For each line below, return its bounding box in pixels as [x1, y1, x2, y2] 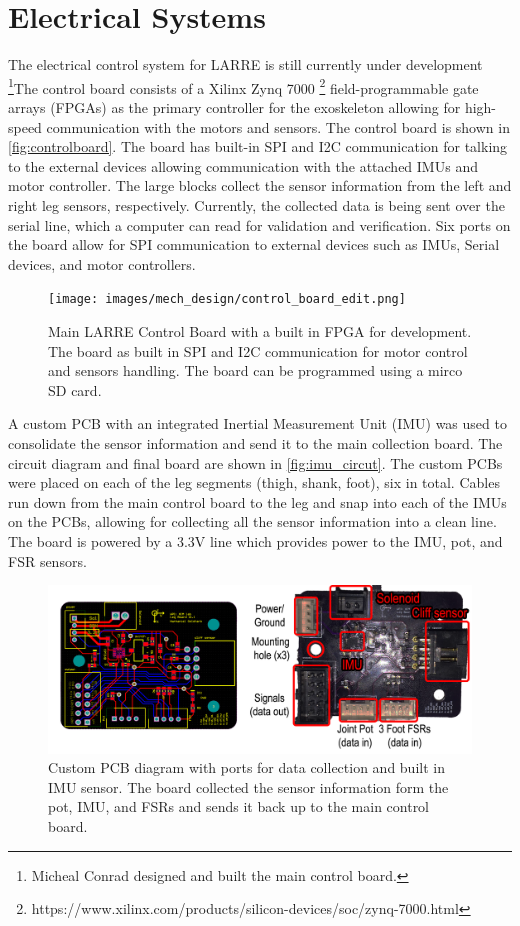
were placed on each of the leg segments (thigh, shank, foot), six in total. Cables [8, 472, 500, 493]
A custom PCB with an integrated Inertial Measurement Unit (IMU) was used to [8, 413, 507, 434]
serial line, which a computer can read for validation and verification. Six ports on [8, 214, 511, 235]
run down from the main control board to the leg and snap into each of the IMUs [8, 491, 507, 512]
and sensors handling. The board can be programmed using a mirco [48, 360, 463, 381]
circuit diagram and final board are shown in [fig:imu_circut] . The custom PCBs [8, 452, 503, 473]
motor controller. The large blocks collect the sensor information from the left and [8, 175, 512, 196]
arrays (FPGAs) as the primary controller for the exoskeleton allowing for [8, 96, 461, 117]
